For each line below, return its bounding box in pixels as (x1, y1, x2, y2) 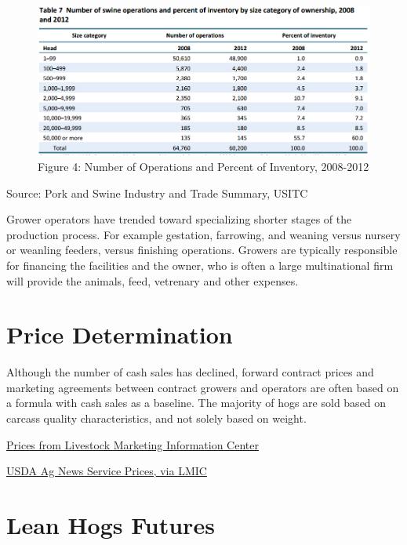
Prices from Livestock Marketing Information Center (6, 436, 259, 452)
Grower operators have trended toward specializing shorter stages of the (6, 211, 352, 227)
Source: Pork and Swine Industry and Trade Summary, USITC (6, 184, 308, 201)
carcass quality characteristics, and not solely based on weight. (6, 410, 307, 427)
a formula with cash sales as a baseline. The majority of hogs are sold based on (6, 394, 387, 411)
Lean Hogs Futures (6, 509, 215, 540)
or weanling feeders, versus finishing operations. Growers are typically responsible (6, 242, 398, 258)
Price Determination (6, 318, 233, 351)
